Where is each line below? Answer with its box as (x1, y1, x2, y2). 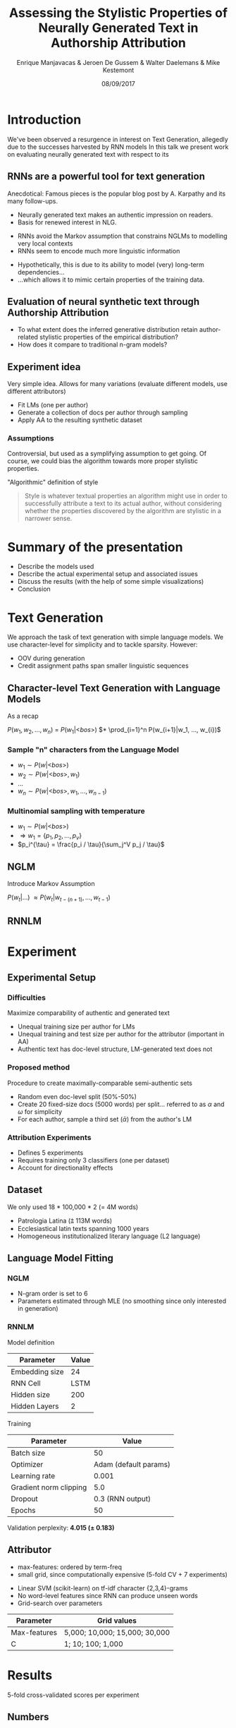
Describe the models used (17, 563, 94, 571)
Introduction (7, 112, 82, 128)
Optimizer (11, 1459, 44, 1469)
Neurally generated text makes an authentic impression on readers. (17, 210, 213, 219)
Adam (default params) (94, 1459, 171, 1469)
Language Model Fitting (7, 1252, 114, 1264)
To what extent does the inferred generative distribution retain (17, 325, 199, 334)
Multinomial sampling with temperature (7, 806, 146, 816)
